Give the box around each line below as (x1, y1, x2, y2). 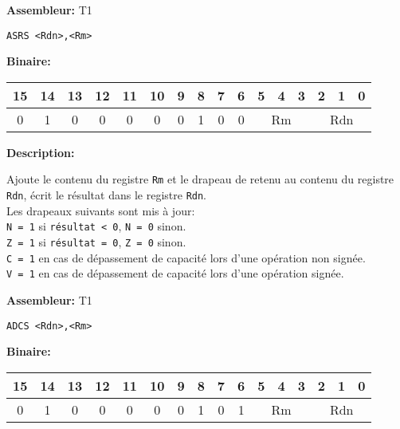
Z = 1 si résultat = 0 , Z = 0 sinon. (6, 234, 186, 250)
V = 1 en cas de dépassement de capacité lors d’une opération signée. (6, 265, 344, 281)
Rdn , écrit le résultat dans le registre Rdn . (6, 187, 207, 203)
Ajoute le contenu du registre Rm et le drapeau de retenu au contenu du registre (6, 171, 394, 187)
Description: (6, 144, 75, 160)
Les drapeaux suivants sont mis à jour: (6, 202, 195, 218)
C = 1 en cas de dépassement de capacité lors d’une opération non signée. (6, 249, 366, 266)
